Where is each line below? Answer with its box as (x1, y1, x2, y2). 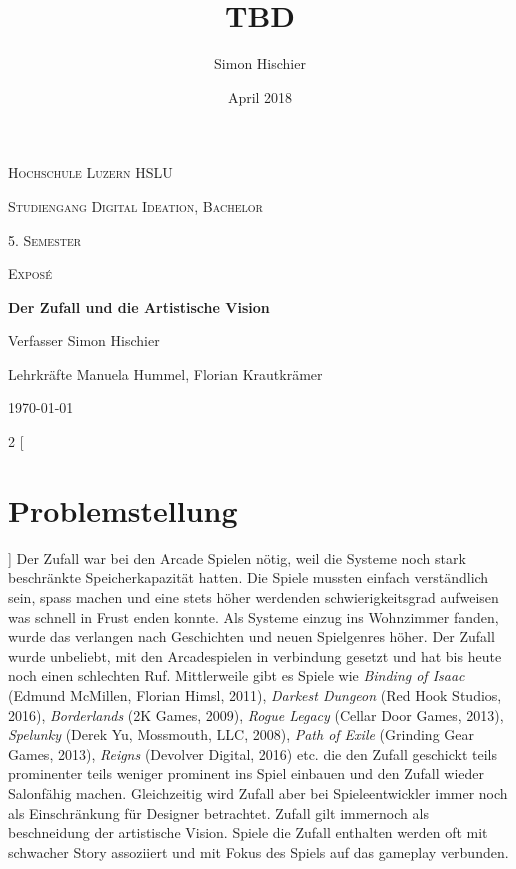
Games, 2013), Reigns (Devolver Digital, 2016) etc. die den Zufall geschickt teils (8, 743, 497, 764)
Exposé (8, 263, 52, 284)
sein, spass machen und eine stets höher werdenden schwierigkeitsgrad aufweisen (8, 586, 499, 607)
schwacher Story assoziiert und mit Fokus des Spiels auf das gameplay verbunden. (8, 841, 509, 862)
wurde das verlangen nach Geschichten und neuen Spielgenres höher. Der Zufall (8, 626, 495, 647)
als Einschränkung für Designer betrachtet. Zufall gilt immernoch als (8, 802, 429, 823)
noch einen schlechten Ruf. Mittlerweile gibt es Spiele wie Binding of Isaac (8, 665, 465, 686)
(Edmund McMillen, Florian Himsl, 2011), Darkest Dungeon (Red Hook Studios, (8, 684, 502, 705)
